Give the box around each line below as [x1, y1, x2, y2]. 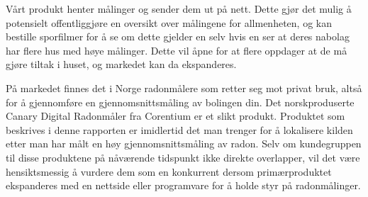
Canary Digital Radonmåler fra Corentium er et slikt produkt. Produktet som [6, 108, 345, 123]
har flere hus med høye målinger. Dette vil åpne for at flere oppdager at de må [6, 43, 347, 57]
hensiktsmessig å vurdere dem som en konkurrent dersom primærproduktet [6, 164, 332, 179]
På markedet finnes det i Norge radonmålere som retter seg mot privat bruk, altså [6, 80, 362, 95]
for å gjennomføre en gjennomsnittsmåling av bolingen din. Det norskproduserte [6, 94, 355, 109]
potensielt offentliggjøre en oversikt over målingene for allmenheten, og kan [6, 15, 332, 30]
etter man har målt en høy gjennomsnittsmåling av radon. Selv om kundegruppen [6, 136, 362, 151]
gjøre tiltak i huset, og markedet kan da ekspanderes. [6, 57, 237, 72]
